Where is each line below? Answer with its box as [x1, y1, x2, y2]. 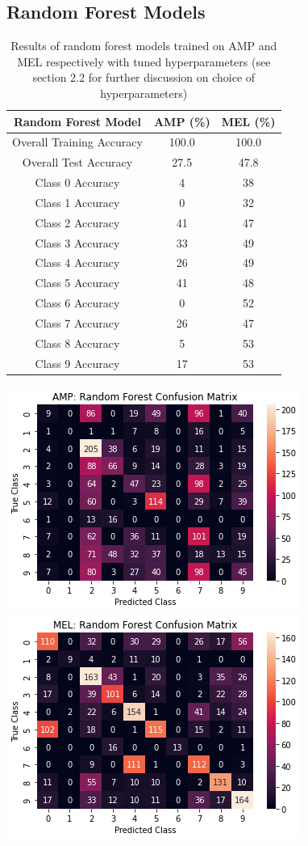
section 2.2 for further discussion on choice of [32, 69, 256, 86]
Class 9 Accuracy [35, 354, 120, 371]
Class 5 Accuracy [35, 274, 120, 291]
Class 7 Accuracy [35, 315, 120, 332]
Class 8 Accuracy [35, 334, 120, 351]
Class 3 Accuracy [35, 234, 120, 251]
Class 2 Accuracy [35, 214, 120, 231]
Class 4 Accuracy [35, 254, 120, 271]
